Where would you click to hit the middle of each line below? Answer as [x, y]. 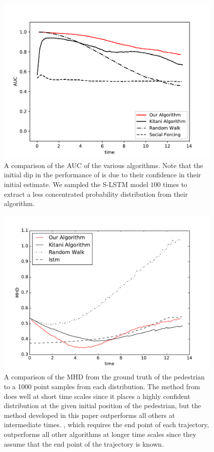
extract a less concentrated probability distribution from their [96, 194]
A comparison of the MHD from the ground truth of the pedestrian [104, 377]
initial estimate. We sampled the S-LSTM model [76, 184]
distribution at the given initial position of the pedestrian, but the [103, 405]
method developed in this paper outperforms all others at [89, 415]
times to [175, 184]
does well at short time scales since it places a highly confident [97, 396]
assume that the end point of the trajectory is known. [84, 443]
